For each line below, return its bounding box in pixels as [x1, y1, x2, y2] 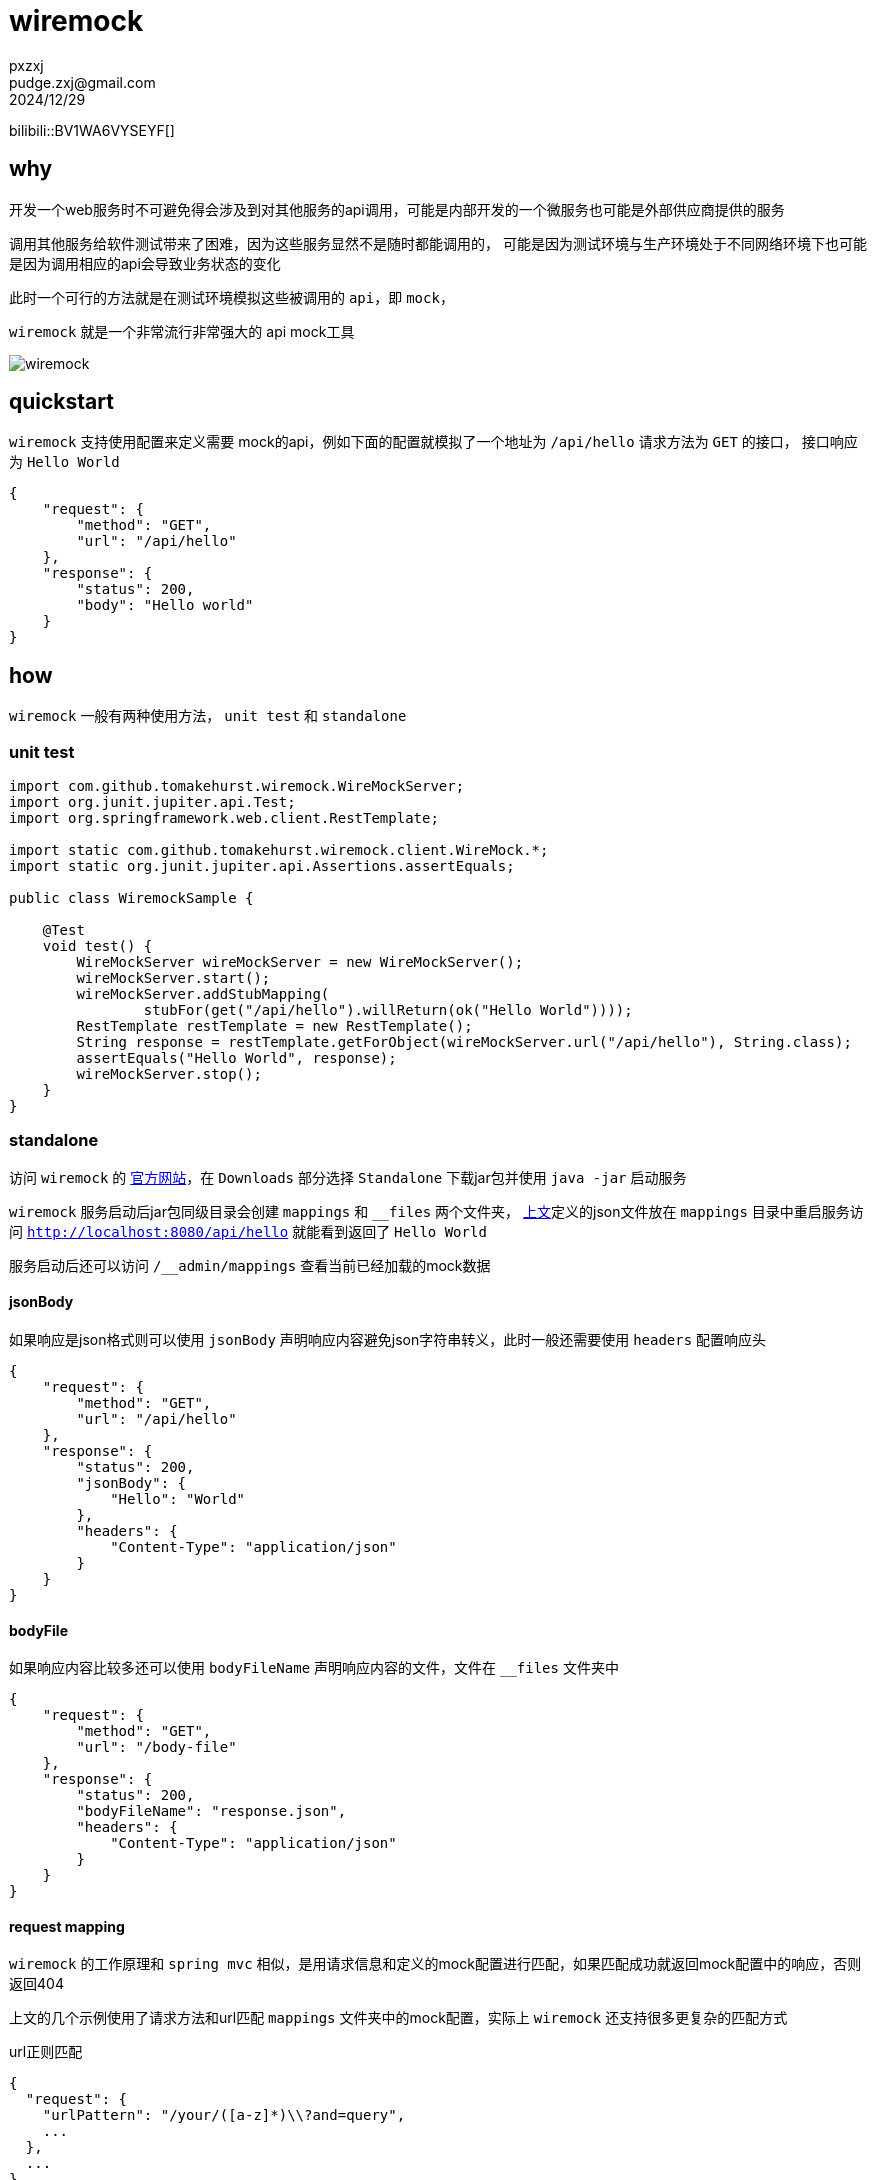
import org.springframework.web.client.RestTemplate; [9, 810, 439, 827]
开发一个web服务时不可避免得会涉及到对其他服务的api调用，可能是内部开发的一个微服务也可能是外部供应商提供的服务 [9, 200, 785, 218]
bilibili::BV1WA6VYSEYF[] [9, 121, 175, 139]
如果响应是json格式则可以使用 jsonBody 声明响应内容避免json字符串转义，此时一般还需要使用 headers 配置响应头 [9, 1331, 767, 1348]
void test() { [42, 938, 153, 955]
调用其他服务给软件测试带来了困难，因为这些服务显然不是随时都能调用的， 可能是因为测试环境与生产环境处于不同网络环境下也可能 [9, 234, 867, 252]
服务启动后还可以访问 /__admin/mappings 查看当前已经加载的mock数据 [9, 1256, 491, 1274]
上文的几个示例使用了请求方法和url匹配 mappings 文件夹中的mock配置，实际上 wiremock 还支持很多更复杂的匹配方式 [9, 2009, 788, 2027]
